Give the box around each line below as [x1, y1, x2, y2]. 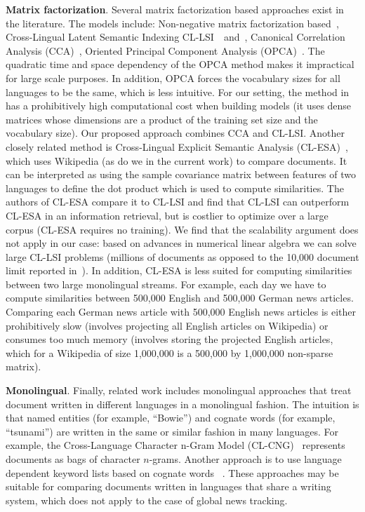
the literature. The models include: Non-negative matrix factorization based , [6, 15, 339, 30]
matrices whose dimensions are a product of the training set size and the [6, 112, 318, 126]
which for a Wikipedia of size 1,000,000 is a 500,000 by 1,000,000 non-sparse [6, 345, 333, 360]
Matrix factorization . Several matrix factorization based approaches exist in [6, 2, 344, 16]
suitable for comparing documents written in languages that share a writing [6, 479, 331, 494]
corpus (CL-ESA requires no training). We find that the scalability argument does [6, 222, 359, 236]
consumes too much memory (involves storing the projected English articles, [6, 332, 333, 346]
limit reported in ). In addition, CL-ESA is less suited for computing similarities [6, 263, 352, 278]
